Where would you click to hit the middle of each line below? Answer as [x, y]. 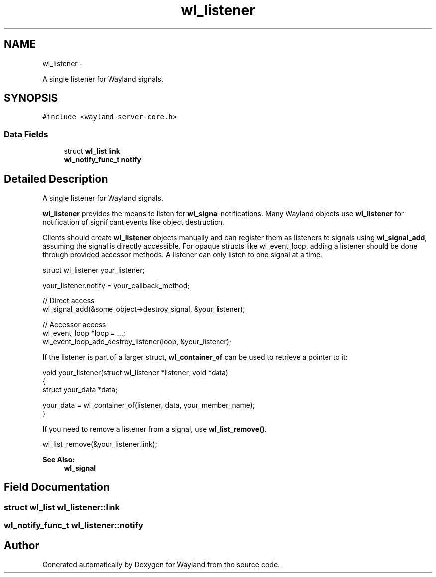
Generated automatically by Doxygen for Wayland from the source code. [161, 565]
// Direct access [68, 301]
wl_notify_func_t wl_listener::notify [74, 525]
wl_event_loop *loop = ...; [84, 333]
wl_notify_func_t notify [103, 160]
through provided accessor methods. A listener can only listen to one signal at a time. [182, 255]
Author [22, 545]
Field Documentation [57, 487]
